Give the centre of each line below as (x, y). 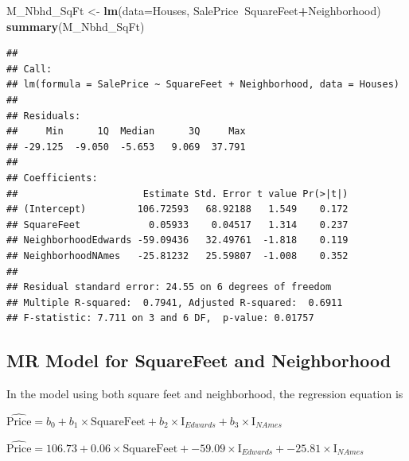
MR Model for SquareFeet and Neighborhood (199, 360)
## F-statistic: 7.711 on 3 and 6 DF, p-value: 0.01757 (160, 318)
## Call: (29, 69)
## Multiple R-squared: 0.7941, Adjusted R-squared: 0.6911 (175, 302)
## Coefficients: (52, 178)
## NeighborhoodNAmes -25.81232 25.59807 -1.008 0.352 (177, 256)
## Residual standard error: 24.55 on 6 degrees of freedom (169, 287)
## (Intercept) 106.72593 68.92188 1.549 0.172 (177, 209)
